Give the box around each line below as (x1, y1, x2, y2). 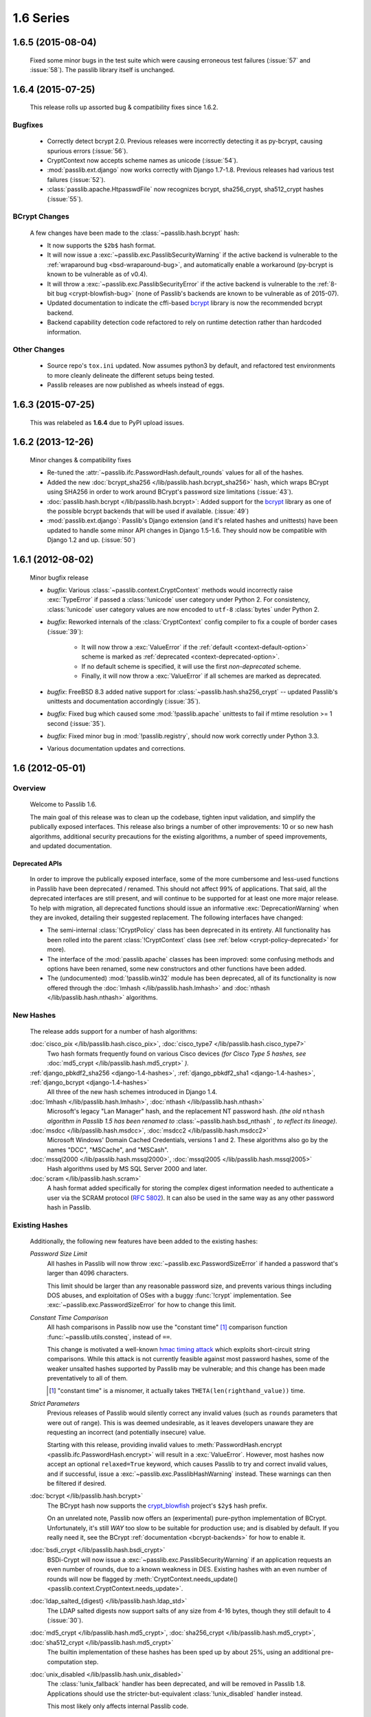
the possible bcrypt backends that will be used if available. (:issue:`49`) (47, 507, 249, 515)
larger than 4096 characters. (47, 1269, 128, 1277)
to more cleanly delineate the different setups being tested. (47, 371, 215, 379)
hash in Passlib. (47, 1203, 92, 1212)
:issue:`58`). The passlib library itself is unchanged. (30, 65, 175, 73)
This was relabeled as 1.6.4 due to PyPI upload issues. (30, 418, 185, 427)
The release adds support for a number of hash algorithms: (30, 1027, 197, 1036)
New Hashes (12, 1010, 56, 1020)
